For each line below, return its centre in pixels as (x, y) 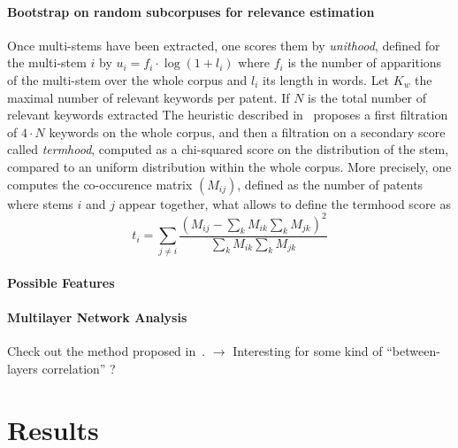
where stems (40, 203)
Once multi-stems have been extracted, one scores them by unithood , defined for (224, 45)
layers (23, 368)
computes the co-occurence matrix (100, 184)
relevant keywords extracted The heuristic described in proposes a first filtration (228, 115)
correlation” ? (79, 368)
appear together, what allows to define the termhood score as (285, 203)
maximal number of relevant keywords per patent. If (149, 97)
